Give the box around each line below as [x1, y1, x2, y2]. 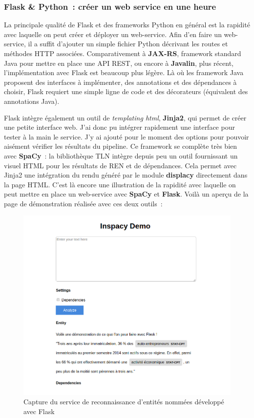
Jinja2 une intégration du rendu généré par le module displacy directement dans [4, 170, 248, 180]
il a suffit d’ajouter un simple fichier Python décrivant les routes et [28, 39, 228, 49]
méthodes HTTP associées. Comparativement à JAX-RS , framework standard [4, 48, 241, 58]
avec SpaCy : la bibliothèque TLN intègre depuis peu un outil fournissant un [4, 150, 238, 160]
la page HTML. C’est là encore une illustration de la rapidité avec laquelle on [4, 179, 236, 189]
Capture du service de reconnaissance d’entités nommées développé [23, 397, 224, 407]
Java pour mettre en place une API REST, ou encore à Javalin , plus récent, [4, 58, 233, 68]
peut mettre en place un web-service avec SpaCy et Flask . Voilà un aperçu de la [4, 189, 249, 199]
